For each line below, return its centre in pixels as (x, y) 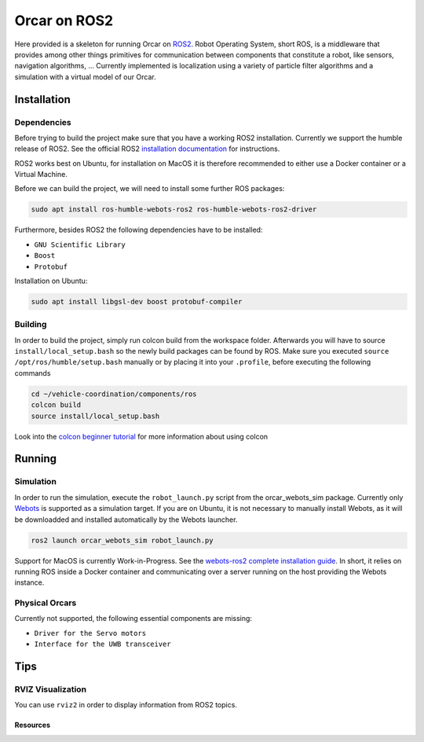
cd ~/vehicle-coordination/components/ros (114, 394)
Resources (33, 725)
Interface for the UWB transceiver (103, 644)
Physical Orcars (46, 603)
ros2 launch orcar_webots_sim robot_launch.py (122, 540)
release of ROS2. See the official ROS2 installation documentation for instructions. (147, 149)
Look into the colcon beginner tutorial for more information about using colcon (141, 436)
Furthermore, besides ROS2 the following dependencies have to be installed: (139, 230)
